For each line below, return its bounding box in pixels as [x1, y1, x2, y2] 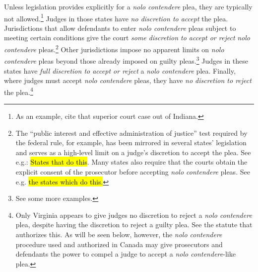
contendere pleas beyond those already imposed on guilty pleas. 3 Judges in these [4, 54, 248, 66]
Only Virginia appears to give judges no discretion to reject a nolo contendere [15, 209, 252, 220]
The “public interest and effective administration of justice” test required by [15, 127, 248, 138]
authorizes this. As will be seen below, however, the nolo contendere [15, 229, 222, 239]
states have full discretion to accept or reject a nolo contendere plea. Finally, [4, 65, 236, 76]
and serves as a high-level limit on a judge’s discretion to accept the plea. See [15, 147, 251, 157]
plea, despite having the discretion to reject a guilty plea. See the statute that [15, 219, 253, 230]
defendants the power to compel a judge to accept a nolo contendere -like [15, 249, 236, 259]
